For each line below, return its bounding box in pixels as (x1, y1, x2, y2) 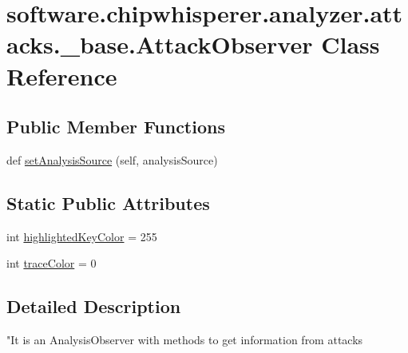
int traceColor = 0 (6, 255, 97, 272)
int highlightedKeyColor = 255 (6, 228, 157, 244)
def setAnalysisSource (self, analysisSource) (6, 151, 218, 168)
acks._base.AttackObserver (6, 28, 313, 61)
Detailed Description (6, 294, 181, 319)
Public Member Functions (6, 114, 225, 139)
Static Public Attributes (6, 190, 210, 215)
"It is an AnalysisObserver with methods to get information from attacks (6, 331, 363, 348)
